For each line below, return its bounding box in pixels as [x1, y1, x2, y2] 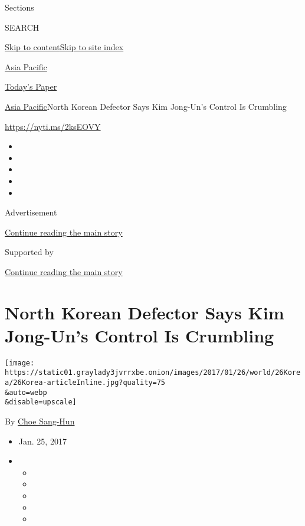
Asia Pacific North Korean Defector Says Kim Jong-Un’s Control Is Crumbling [5, 100, 287, 112]
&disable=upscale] [5, 398, 77, 407]
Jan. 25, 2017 [18, 434, 67, 447]
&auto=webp [5, 388, 47, 397]
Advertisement [5, 206, 57, 218]
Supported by [5, 246, 54, 258]
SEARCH [5, 21, 40, 33]
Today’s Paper [5, 80, 57, 93]
